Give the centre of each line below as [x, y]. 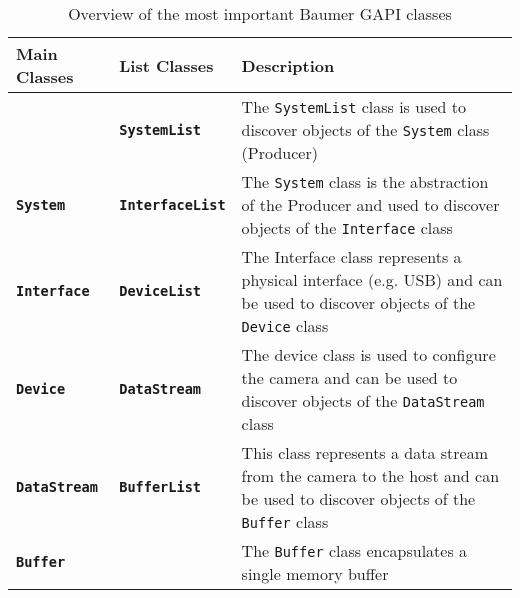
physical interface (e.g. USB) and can [372, 279]
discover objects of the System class [365, 129]
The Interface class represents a [351, 256]
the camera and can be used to [349, 377]
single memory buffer [315, 573]
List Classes [166, 65]
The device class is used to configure [368, 354]
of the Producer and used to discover [370, 204]
